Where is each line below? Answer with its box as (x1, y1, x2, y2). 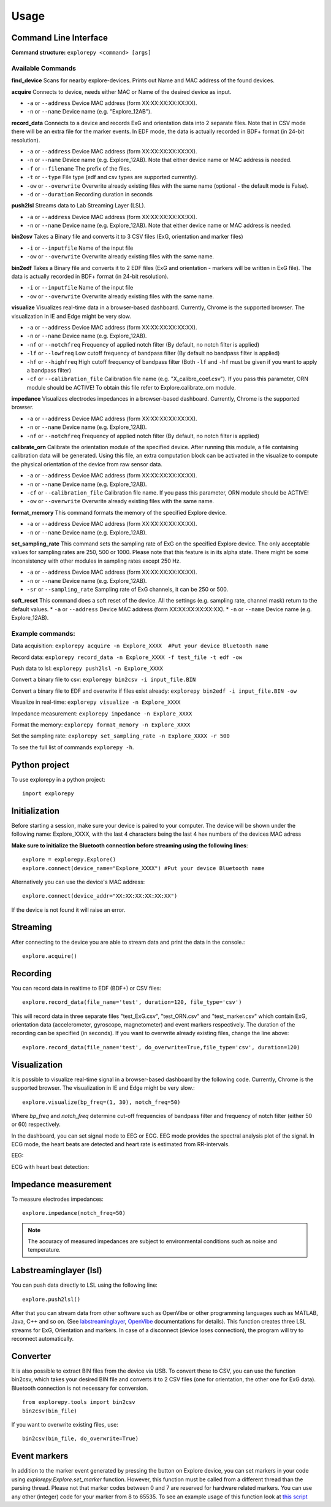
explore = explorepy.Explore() (22, 856, 116, 863)
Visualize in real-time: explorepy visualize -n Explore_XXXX (11, 698, 181, 706)
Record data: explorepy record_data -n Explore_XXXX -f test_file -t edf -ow (11, 653, 243, 661)
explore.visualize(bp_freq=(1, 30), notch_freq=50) (22, 1098, 181, 1106)
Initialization (11, 806, 60, 816)
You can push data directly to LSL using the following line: (11, 1281, 158, 1289)
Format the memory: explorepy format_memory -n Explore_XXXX (11, 721, 191, 728)
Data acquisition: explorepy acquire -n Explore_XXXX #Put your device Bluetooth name (11, 642, 269, 650)
